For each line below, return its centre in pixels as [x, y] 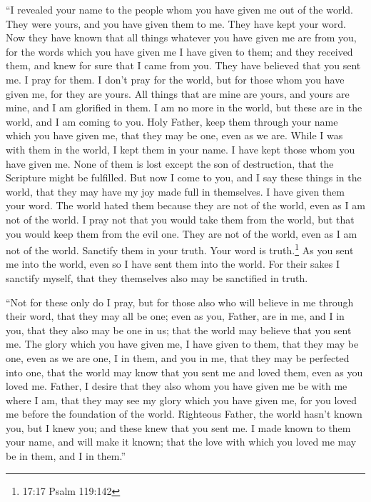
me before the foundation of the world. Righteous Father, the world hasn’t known [184, 414]
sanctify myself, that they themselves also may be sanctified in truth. [157, 277]
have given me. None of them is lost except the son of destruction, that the [170, 163]
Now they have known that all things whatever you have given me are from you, [181, 37]
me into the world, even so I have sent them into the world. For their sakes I [173, 264]
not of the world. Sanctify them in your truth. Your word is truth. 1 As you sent [180, 249]
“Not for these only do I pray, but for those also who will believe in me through [180, 302]
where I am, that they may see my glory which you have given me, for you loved [182, 400]
